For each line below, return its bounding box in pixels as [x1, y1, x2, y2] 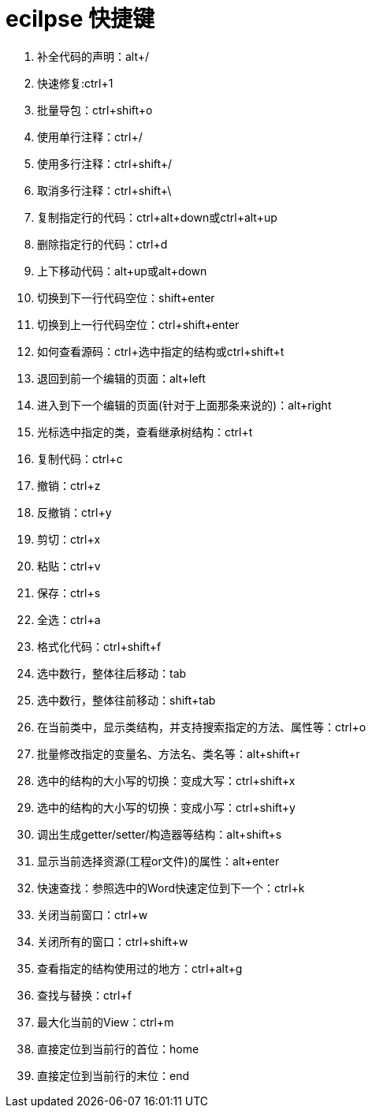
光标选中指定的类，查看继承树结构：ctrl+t [37, 424, 253, 439]
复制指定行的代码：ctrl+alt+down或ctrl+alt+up [37, 210, 277, 224]
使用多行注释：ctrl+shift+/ [37, 156, 173, 170]
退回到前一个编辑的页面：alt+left [37, 371, 206, 385]
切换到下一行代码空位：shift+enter [37, 290, 215, 305]
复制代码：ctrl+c [37, 451, 123, 465]
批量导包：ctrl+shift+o [37, 103, 153, 117]
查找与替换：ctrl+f [37, 988, 132, 1002]
